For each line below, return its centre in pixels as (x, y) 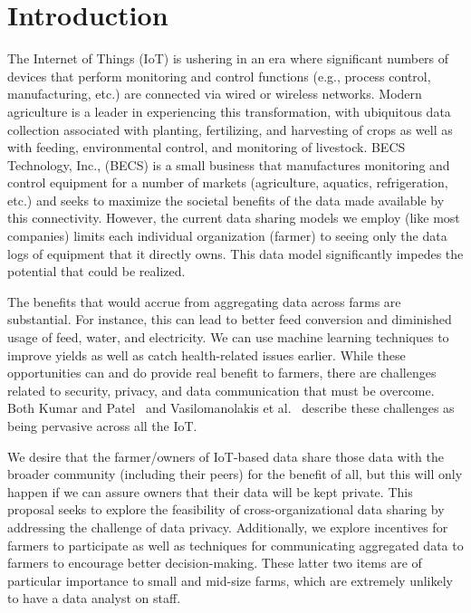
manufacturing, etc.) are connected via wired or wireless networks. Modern (215, 94)
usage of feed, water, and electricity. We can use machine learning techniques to (228, 337)
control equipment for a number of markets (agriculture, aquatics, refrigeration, (228, 182)
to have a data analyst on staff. (94, 598)
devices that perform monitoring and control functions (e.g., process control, (219, 76)
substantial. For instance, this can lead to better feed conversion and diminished (230, 319)
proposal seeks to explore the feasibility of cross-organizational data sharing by (226, 509)
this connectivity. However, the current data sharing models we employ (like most (234, 218)
